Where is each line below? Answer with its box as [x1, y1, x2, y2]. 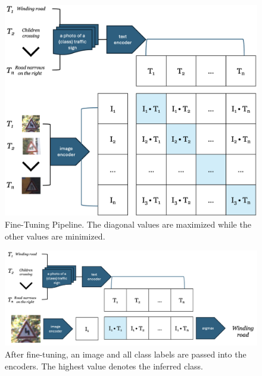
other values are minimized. [5, 229, 105, 242]
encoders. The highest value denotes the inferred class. [5, 359, 203, 372]
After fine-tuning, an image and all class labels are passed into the [5, 348, 247, 361]
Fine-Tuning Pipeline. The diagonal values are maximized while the [5, 218, 251, 231]
